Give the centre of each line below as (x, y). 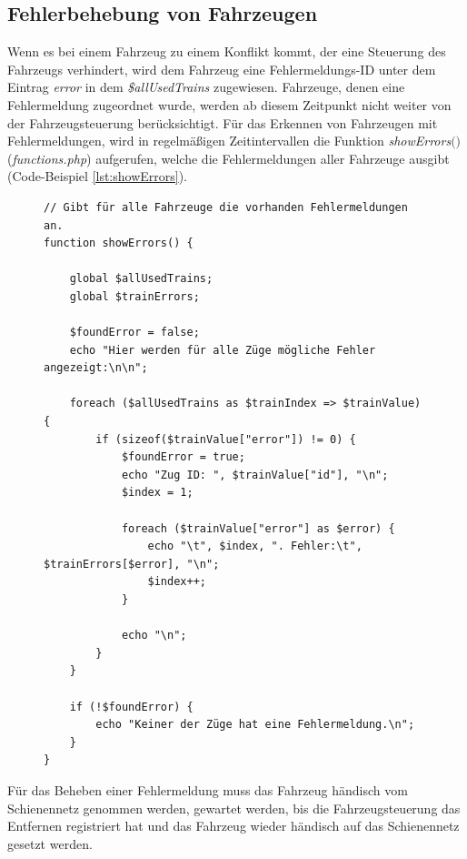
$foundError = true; (183, 457)
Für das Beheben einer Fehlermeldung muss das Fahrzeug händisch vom (208, 789)
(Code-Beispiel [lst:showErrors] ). (97, 176)
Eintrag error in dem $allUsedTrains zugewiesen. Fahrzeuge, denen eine (206, 87)
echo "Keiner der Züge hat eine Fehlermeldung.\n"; (255, 725)
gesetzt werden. (50, 843)
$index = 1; (157, 493)
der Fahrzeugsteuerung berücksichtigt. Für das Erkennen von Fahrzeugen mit (223, 122)
